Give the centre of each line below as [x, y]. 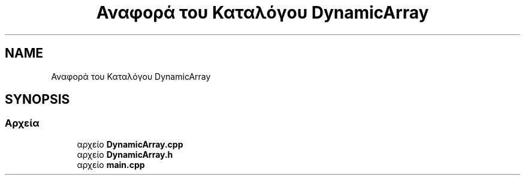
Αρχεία [22, 123]
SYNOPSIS [37, 100]
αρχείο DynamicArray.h [125, 154]
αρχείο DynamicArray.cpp [130, 144]
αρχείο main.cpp [111, 164]
